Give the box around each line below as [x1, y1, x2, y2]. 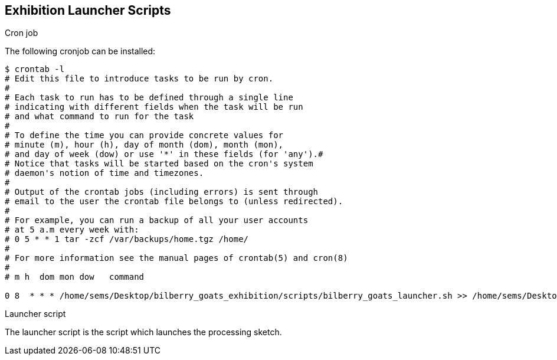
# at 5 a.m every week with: [5, 225, 139, 235]
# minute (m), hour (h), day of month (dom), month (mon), [5, 140, 284, 150]
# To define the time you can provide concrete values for [5, 130, 284, 140]
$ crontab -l [5, 64, 65, 74]
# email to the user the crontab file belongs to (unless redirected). [5, 197, 343, 207]
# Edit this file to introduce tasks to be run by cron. [5, 74, 274, 84]
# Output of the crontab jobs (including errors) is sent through [5, 187, 319, 197]
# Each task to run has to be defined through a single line [5, 93, 293, 103]
